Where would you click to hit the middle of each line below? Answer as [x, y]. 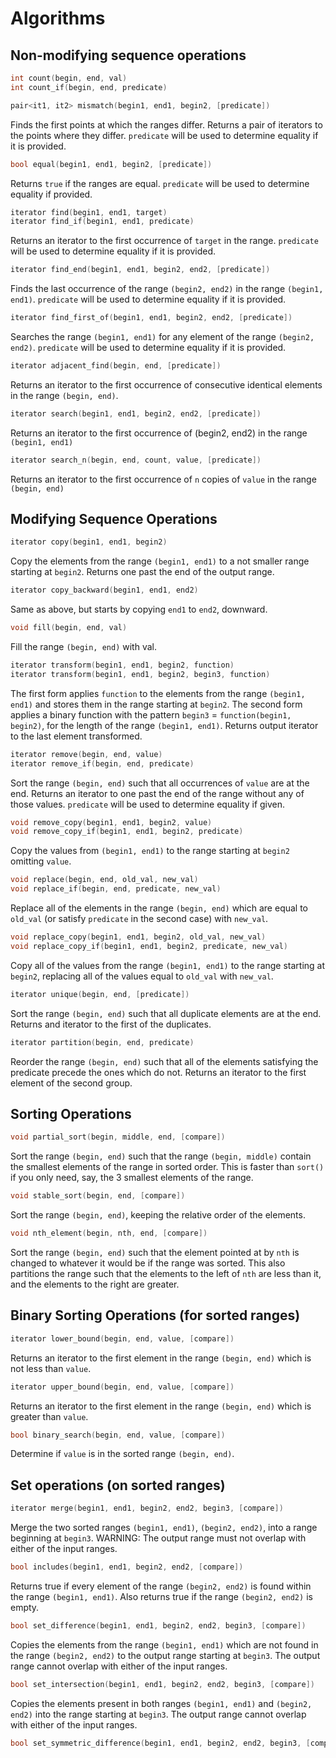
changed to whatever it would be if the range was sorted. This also [148, 1263]
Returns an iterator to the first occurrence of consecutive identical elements [166, 384]
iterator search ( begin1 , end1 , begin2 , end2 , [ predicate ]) [136, 413]
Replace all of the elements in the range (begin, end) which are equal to [159, 908]
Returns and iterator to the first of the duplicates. [111, 1024]
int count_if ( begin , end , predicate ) [89, 87]
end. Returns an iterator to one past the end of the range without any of [157, 793]
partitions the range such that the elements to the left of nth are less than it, [166, 1273]
